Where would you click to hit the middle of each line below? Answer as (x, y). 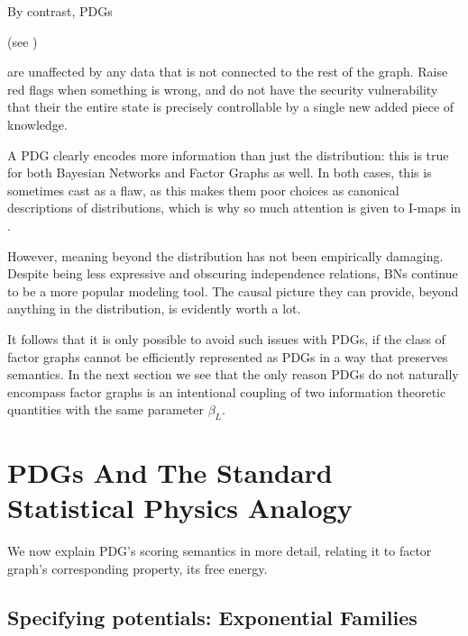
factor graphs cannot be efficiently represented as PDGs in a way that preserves (228, 356)
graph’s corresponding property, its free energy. (138, 568)
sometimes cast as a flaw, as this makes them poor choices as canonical (203, 190)
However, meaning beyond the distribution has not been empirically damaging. (225, 255)
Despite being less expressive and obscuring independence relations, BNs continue (233, 273)
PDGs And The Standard (170, 472)
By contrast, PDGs (60, 11)
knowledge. (37, 124)
